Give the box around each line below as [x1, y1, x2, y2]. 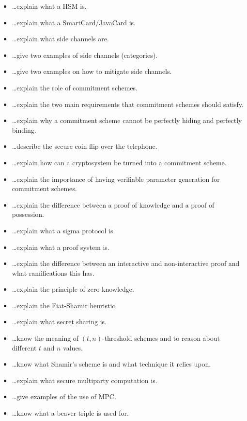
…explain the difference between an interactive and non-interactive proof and [12, 258, 240, 268]
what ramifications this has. [12, 267, 94, 278]
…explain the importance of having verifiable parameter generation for [12, 174, 220, 184]
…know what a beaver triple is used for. [12, 408, 129, 418]
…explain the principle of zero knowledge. [12, 284, 134, 294]
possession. [12, 209, 44, 219]
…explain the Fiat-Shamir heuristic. [12, 300, 117, 310]
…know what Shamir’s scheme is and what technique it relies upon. [12, 359, 211, 369]
